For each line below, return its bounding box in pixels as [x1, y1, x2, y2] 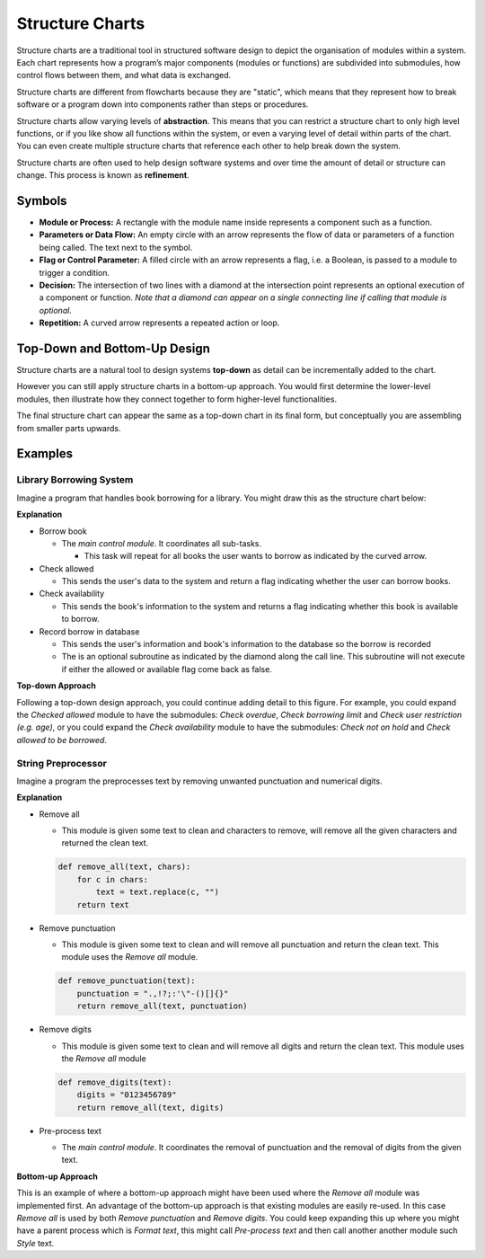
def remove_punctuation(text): [57, 976, 197, 986]
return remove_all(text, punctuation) [76, 1001, 248, 1011]
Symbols [16, 193, 67, 208]
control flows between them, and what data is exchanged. [16, 70, 232, 81]
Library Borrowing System [16, 474, 134, 486]
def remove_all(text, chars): [57, 862, 191, 872]
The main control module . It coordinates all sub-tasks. [61, 537, 262, 548]
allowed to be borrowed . [16, 734, 108, 745]
